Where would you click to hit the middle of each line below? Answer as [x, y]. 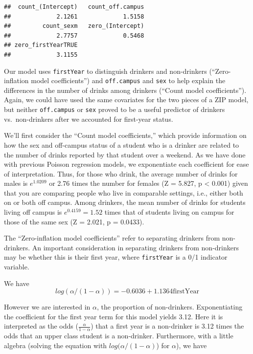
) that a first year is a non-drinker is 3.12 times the [167, 326]
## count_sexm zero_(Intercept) [74, 26]
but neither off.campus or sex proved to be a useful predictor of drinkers [115, 109]
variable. [17, 267]
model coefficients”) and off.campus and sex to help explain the [128, 80]
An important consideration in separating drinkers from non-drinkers [135, 247]
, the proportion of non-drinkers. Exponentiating [170, 307]
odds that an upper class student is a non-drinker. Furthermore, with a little [119, 336]
